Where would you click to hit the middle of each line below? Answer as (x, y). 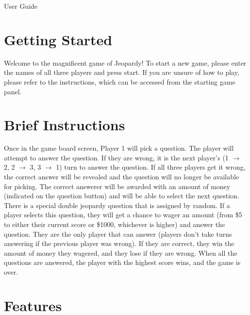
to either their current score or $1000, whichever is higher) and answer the (115, 224)
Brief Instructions (65, 125)
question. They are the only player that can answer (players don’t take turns (118, 234)
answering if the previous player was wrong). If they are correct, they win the (119, 243)
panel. (13, 91)
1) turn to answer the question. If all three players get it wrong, (151, 167)
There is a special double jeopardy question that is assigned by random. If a (117, 205)
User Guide (21, 6)
